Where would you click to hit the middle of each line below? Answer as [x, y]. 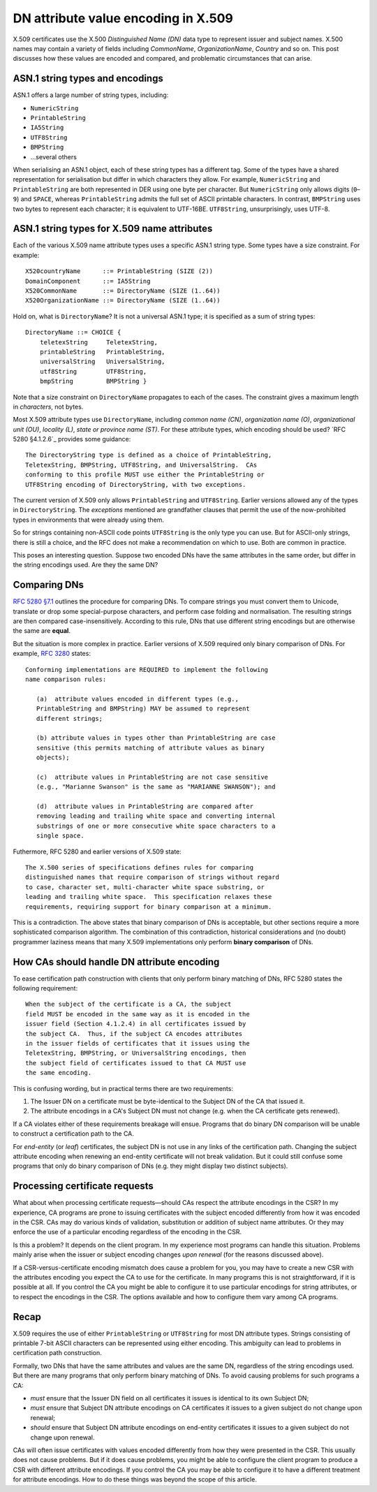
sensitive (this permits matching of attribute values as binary [150, 748]
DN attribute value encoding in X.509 [123, 18]
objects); [53, 758]
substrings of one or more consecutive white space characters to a [156, 826]
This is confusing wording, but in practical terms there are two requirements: [123, 1088]
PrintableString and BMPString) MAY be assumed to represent [143, 709]
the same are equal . [42, 631]
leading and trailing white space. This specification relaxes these [149, 897]
